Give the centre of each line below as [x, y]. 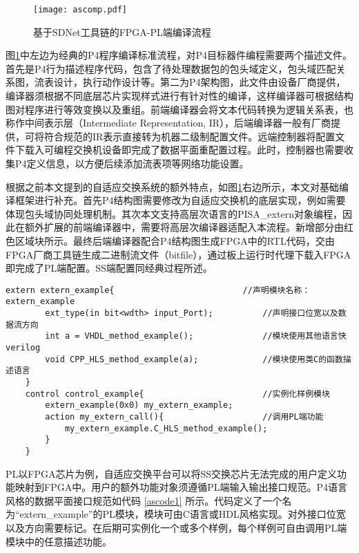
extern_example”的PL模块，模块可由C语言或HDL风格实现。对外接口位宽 [183, 514]
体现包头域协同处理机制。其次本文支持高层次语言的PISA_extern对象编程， [174, 213]
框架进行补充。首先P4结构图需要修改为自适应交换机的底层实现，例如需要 [180, 200]
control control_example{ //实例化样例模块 [177, 394]
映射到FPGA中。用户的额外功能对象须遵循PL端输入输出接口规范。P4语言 [181, 487]
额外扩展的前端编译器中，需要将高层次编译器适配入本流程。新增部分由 [184, 227]
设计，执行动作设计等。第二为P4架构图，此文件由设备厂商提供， [200, 82]
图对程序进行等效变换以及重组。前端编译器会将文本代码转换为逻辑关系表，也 [179, 109]
